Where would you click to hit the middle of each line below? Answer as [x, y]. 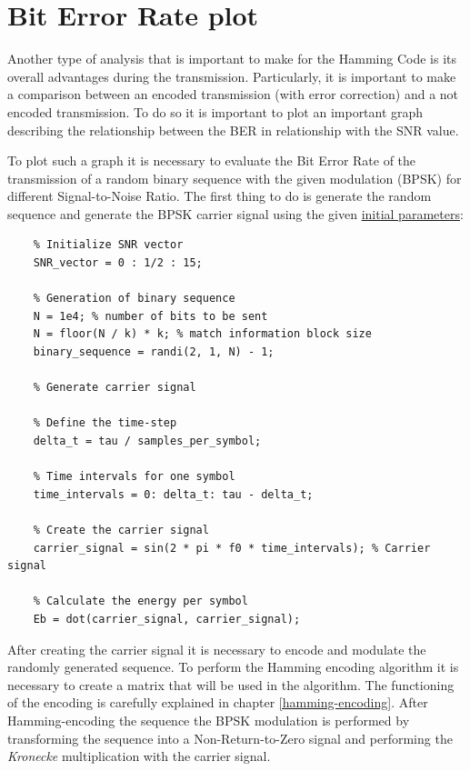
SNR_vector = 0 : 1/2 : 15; [118, 263]
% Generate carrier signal [115, 388]
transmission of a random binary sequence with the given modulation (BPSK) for [235, 178]
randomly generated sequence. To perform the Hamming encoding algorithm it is [233, 667]
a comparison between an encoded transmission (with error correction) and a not [233, 94]
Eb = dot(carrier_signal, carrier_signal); [167, 619]
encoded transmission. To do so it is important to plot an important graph [215, 111]
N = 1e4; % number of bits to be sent [150, 316]
